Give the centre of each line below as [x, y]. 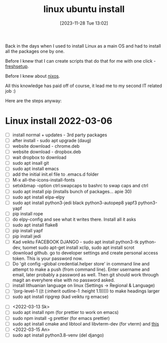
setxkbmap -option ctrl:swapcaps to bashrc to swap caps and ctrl [80, 186]
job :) [10, 91]
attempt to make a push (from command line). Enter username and [81, 269]
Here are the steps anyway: [33, 101]
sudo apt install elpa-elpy [38, 197]
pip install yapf [27, 230]
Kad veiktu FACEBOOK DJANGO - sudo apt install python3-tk [75, 242]
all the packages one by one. [35, 51]
